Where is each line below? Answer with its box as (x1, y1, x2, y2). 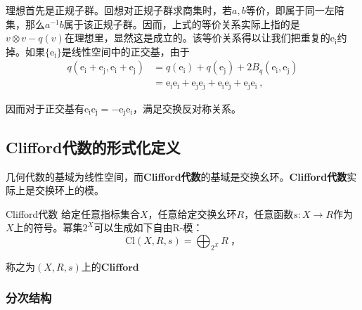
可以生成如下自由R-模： (93, 220, 203, 235)
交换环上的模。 (34, 183, 104, 198)
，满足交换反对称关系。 (133, 101, 242, 115)
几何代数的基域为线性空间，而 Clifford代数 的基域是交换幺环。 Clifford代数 (6, 169, 347, 183)
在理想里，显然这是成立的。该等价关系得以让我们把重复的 (64, 30, 330, 45)
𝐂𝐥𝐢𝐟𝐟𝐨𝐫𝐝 (101, 262, 139, 273)
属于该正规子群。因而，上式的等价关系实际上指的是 (63, 16, 300, 31)
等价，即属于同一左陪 (245, 3, 344, 17)
